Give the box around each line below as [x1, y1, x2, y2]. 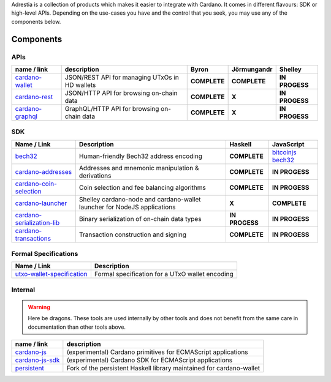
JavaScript [272, 140, 305, 148]
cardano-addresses [15, 167, 72, 176]
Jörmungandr [231, 65, 273, 73]
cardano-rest [15, 92, 53, 101]
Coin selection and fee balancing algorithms [78, 183, 207, 192]
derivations [78, 171, 112, 180]
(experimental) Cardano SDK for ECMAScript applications [66, 356, 233, 364]
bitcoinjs [272, 148, 297, 156]
